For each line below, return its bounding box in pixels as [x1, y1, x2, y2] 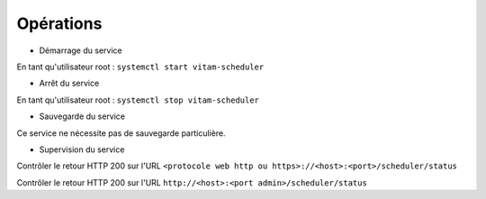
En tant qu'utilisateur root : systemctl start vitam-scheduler [16, 61, 265, 72]
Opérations [16, 14, 103, 33]
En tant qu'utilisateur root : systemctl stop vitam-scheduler [16, 95, 260, 105]
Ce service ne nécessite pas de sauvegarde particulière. [16, 127, 226, 139]
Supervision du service [39, 144, 125, 155]
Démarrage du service [39, 45, 122, 56]
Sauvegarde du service [39, 111, 126, 122]
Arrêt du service [39, 77, 100, 89]
